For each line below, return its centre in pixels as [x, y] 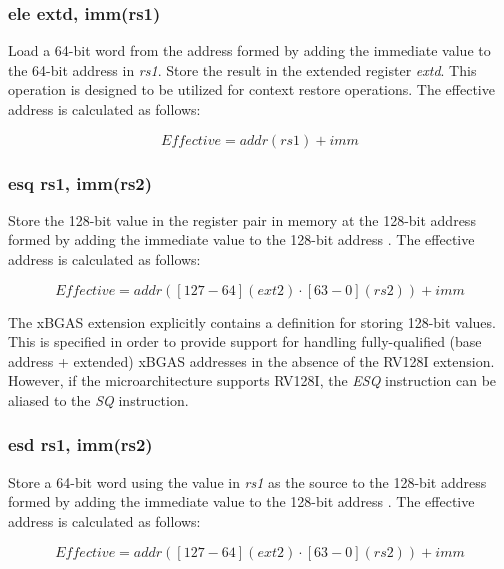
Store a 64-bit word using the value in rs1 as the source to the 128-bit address [247, 481]
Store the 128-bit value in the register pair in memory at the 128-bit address [242, 219]
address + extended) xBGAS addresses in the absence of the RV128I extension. [251, 360]
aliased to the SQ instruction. [98, 399]
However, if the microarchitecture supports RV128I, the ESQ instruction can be [252, 380]
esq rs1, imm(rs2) [80, 182]
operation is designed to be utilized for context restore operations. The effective [251, 89]
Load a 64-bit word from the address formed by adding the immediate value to [249, 50]
